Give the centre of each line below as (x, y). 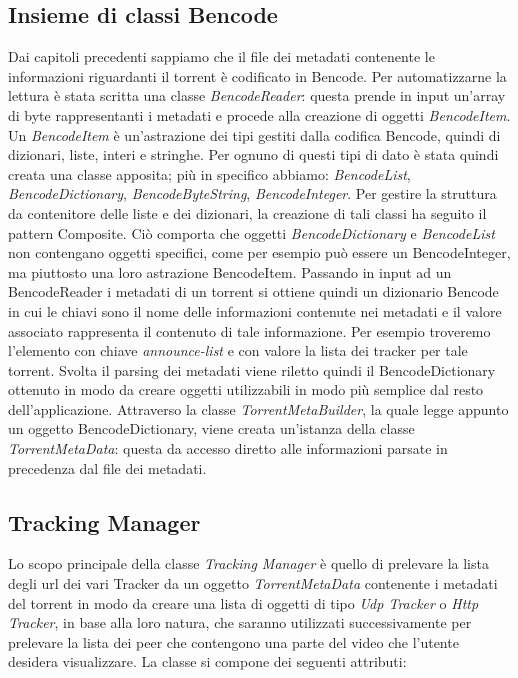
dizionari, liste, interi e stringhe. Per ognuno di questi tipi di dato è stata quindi (253, 154)
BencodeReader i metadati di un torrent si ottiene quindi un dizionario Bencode (253, 291)
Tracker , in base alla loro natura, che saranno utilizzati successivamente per (240, 622)
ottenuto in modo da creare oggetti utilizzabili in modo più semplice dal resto (246, 389)
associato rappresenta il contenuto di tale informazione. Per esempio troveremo (249, 330)
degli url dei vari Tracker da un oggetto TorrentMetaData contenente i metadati (253, 583)
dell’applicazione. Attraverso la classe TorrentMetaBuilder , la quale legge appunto (258, 408)
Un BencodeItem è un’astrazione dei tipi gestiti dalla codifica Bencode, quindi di (254, 134)
